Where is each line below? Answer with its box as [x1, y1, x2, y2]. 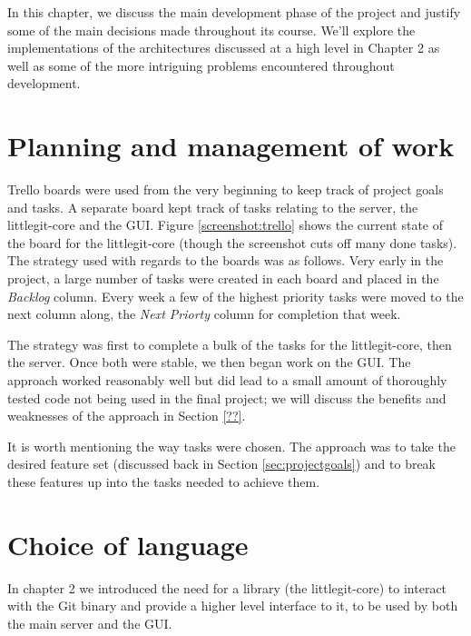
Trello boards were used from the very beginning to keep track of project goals [7, 180, 444, 199]
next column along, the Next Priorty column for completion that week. [7, 304, 401, 323]
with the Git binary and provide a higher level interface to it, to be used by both [7, 596, 458, 615]
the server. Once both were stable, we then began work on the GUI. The [7, 353, 411, 372]
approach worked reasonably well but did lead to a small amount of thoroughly [7, 371, 447, 390]
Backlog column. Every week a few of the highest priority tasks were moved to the [7, 286, 464, 305]
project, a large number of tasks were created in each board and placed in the [7, 269, 439, 288]
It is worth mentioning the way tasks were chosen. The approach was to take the [7, 436, 456, 455]
